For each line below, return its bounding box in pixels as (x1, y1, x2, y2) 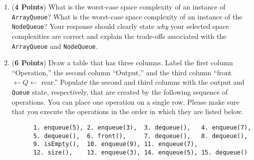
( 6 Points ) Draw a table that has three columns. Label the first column (11, 57, 233, 68)
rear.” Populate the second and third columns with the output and (41, 77, 245, 87)
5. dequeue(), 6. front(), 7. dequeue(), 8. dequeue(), (33, 132, 248, 140)
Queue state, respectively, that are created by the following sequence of (11, 87, 228, 97)
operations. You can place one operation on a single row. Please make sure (11, 96, 240, 107)
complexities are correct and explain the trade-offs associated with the (11, 30, 227, 41)
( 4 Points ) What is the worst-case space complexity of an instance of (11, 1, 226, 11)
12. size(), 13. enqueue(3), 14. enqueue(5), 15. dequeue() (33, 149, 248, 156)
